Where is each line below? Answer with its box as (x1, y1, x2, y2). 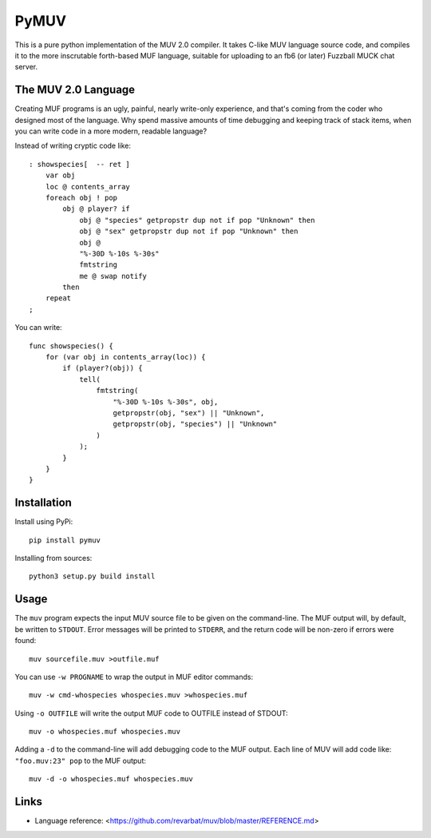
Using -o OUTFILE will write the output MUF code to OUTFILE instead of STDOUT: (14, 708, 289, 718)
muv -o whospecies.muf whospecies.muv (29, 727, 181, 737)
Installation (14, 496, 72, 510)
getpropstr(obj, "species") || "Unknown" (113, 419, 278, 429)
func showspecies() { (29, 341, 113, 351)
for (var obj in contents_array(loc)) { (45, 352, 207, 362)
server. (14, 62, 38, 72)
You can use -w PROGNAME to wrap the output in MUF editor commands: (14, 672, 254, 681)
